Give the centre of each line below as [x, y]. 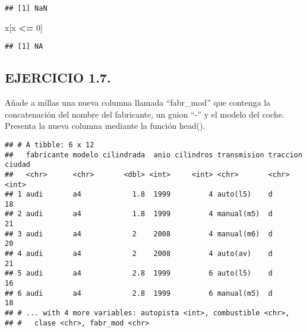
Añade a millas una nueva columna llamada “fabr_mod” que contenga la [138, 102]
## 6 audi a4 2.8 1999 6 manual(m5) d [139, 293]
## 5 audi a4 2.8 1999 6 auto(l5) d [139, 273]
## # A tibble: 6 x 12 [50, 145]
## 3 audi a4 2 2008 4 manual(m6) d [139, 234]
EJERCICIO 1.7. [58, 78]
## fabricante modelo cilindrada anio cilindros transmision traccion [154, 155]
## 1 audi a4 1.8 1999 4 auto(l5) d [139, 195]
